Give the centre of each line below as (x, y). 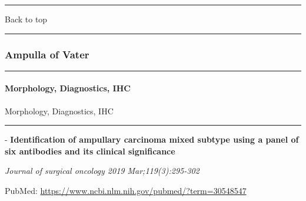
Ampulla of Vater (47, 54)
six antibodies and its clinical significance (90, 151)
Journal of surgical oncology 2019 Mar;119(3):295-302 (102, 171)
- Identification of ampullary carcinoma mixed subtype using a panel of (152, 139)
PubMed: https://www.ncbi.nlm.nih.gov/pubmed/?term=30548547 (126, 190)
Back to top (26, 19)
